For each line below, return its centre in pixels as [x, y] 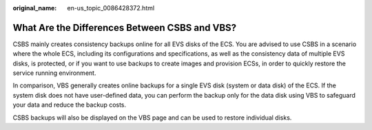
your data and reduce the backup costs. [70, 105]
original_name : [35, 8]
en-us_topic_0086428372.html [111, 8]
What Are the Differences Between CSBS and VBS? [125, 28]
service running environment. [54, 73]
